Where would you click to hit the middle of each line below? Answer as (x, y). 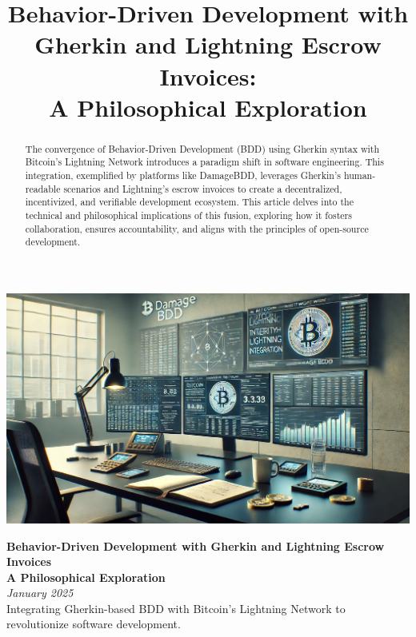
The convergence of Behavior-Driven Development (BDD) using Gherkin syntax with (202, 148)
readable (43, 188)
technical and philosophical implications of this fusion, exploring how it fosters (188, 215)
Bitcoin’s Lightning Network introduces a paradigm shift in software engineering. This (204, 162)
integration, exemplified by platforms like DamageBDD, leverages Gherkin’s (183, 175)
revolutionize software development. (94, 624)
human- (360, 175)
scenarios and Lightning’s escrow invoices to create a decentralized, (203, 188)
